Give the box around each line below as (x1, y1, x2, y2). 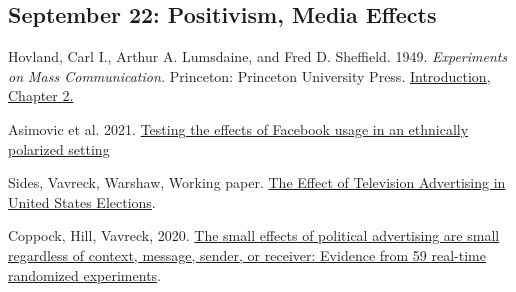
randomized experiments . (8, 264, 162, 285)
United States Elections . (8, 191, 156, 212)
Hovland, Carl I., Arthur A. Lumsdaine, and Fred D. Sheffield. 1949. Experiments (8, 46, 508, 67)
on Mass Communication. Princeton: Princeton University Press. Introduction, (8, 65, 491, 86)
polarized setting (8, 138, 110, 159)
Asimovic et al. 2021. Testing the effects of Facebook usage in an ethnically (8, 118, 469, 139)
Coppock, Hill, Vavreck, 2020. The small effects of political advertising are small (8, 225, 500, 246)
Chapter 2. (8, 85, 74, 106)
